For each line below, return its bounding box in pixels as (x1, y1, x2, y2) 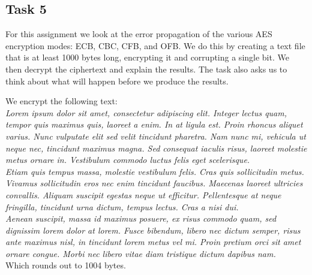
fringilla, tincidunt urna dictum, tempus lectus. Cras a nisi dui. (5, 200, 239, 213)
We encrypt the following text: (5, 95, 118, 107)
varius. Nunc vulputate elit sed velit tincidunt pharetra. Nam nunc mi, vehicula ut (5, 129, 306, 142)
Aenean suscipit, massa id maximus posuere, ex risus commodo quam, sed (5, 212, 277, 225)
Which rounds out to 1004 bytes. (5, 259, 126, 271)
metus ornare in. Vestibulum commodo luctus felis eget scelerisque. (5, 153, 250, 166)
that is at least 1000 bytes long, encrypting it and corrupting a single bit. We (5, 51, 289, 64)
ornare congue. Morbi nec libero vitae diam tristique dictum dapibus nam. (5, 247, 276, 259)
